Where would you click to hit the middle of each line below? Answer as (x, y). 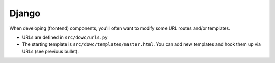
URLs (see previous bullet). (50, 51)
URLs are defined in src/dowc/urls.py (65, 37)
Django (25, 13)
